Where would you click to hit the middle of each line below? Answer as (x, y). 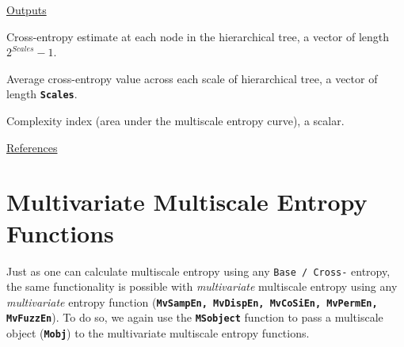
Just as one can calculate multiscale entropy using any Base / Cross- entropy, (198, 271)
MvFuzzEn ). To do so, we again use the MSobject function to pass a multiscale (195, 317)
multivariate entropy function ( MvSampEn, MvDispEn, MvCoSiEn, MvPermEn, (192, 301)
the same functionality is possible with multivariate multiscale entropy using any (202, 286)
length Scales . (42, 94)
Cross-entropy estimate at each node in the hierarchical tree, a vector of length (198, 36)
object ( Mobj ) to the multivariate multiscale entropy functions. (158, 333)
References (32, 147)
